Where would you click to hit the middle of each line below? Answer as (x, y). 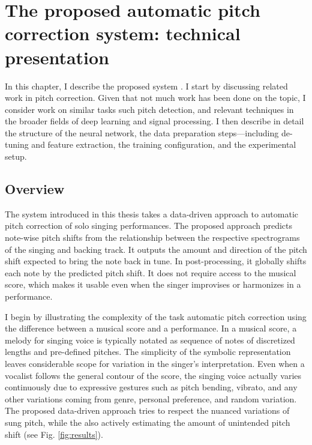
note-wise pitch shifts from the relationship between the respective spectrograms (152, 238)
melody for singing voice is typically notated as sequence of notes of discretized (150, 340)
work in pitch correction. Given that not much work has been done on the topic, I (155, 98)
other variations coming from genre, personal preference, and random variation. (151, 398)
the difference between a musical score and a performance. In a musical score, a (151, 328)
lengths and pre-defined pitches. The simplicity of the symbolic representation (148, 352)
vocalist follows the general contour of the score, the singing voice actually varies (153, 375)
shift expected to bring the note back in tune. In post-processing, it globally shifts (156, 261)
